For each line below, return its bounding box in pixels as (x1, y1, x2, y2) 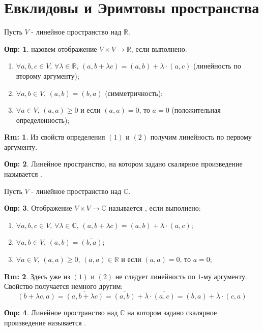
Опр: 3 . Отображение (4, 203, 72, 213)
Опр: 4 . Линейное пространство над (4, 307, 118, 318)
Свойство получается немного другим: (4, 281, 123, 291)
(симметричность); (105, 87, 163, 98)
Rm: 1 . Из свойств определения (4, 131, 105, 142)
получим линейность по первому (150, 131, 252, 142)
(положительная (171, 105, 221, 115)
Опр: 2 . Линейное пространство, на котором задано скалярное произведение (4, 158, 243, 169)
